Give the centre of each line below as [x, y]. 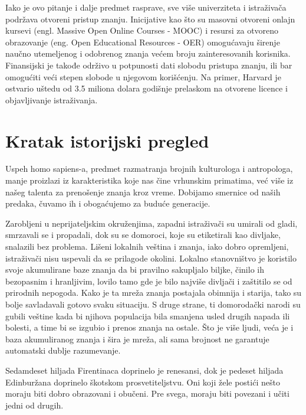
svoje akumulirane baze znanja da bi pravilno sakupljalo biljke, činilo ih [135, 269]
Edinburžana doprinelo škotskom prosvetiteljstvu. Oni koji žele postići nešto [143, 382]
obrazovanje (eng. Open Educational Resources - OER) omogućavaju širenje [143, 42]
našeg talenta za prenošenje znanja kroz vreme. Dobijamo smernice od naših [143, 192]
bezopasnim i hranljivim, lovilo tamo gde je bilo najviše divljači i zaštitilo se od [149, 281]
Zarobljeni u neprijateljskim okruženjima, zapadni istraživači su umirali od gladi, [152, 223]
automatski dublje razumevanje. [63, 350]
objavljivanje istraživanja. [52, 99]
